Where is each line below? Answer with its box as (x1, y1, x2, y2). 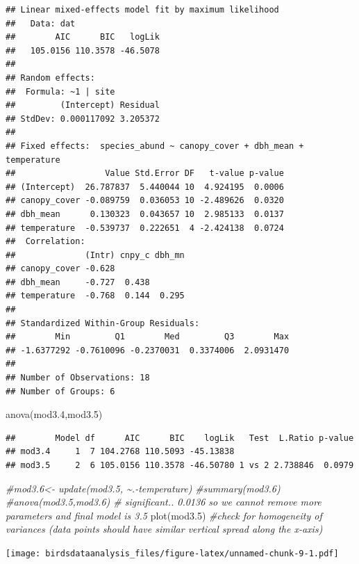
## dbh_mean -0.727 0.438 (6, 277, 150, 287)
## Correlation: (6, 236, 85, 247)
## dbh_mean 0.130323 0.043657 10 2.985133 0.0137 (6, 209, 284, 219)
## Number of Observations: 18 (6, 373, 150, 383)
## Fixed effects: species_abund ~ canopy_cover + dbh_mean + (6, 140, 304, 151)
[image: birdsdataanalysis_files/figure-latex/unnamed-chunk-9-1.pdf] (6, 548, 339, 558)
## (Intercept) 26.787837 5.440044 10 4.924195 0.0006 (6, 182, 284, 192)
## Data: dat (6, 18, 76, 29)
